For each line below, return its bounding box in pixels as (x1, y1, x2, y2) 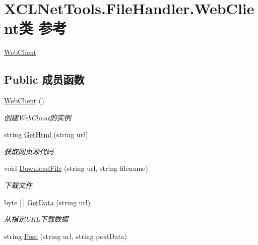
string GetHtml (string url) (4, 129, 88, 140)
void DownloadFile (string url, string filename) (4, 163, 148, 173)
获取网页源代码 (4, 146, 53, 156)
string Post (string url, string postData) (4, 230, 127, 241)
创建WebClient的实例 (4, 112, 71, 122)
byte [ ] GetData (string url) (4, 197, 91, 207)
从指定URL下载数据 (4, 214, 69, 224)
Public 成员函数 (4, 72, 85, 87)
